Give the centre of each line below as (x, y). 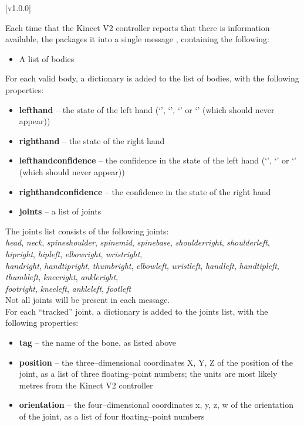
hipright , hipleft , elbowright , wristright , (74, 253)
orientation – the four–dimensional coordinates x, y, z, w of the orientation (156, 405)
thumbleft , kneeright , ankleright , (62, 277)
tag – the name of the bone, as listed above (98, 342)
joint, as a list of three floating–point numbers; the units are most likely (148, 374)
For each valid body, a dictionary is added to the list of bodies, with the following (152, 78)
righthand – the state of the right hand (92, 140)
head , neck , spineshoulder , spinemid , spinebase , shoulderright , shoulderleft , (138, 242)
